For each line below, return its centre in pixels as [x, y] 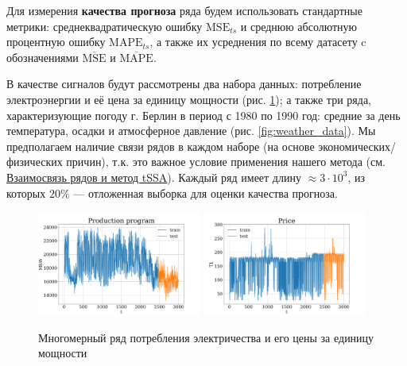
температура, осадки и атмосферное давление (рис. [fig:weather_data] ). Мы [191, 131]
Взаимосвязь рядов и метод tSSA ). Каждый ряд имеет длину [154, 177]
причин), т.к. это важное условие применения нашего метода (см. [226, 162]
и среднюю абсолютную [299, 26]
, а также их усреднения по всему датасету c [258, 42]
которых [26, 193]
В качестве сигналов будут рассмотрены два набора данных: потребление [184, 84]
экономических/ [357, 146]
